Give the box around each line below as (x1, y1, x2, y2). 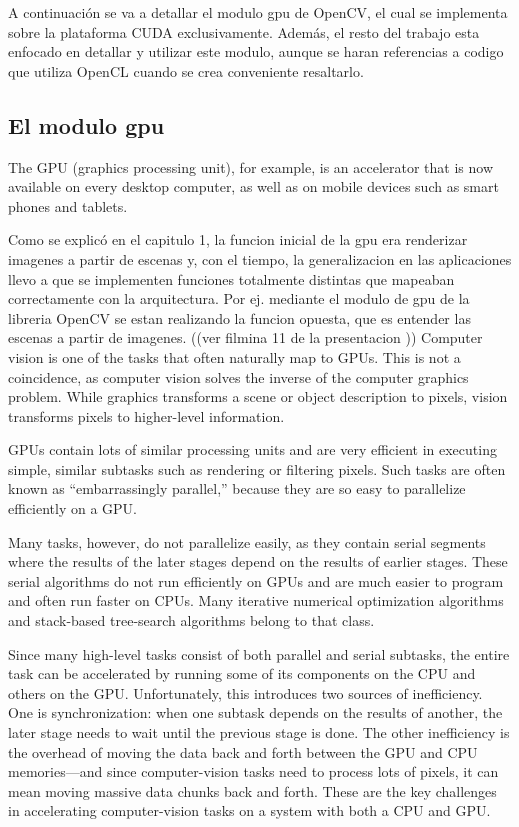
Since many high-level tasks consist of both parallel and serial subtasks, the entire (8, 643, 510, 664)
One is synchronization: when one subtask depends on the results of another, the (8, 702, 503, 723)
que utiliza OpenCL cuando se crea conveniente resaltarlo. (8, 60, 364, 81)
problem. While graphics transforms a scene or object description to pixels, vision (8, 386, 508, 407)
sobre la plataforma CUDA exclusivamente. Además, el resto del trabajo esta (8, 21, 480, 42)
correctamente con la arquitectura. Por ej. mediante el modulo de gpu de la (8, 288, 470, 309)
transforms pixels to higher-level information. (8, 405, 285, 426)
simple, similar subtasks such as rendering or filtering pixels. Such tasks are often (8, 458, 506, 479)
